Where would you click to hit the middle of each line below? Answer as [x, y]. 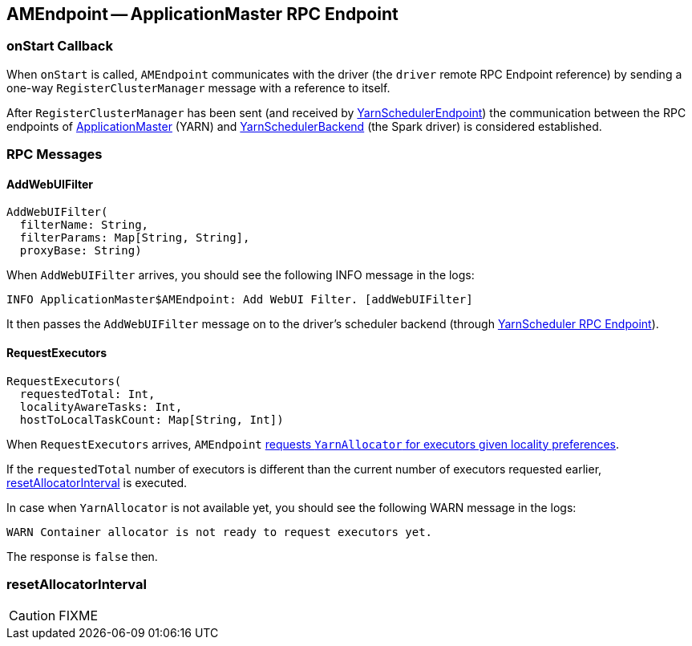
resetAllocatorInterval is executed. [97, 482]
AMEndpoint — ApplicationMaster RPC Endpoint [202, 14]
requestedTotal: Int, [87, 394]
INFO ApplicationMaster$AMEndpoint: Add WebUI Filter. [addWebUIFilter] [240, 300]
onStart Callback [60, 46]
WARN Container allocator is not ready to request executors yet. [220, 532]
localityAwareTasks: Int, [101, 406]
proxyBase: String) [81, 251]
